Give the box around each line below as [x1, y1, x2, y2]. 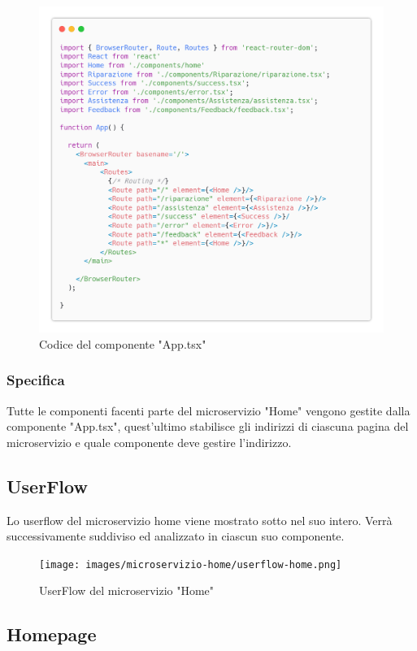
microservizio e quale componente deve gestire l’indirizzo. [7, 433, 292, 450]
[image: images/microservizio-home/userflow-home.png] [39, 558, 342, 571]
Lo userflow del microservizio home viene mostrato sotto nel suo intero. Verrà [7, 511, 393, 528]
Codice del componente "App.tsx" [39, 335, 206, 352]
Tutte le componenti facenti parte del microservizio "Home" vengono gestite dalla [7, 401, 410, 419]
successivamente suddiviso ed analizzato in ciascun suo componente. [7, 527, 345, 545]
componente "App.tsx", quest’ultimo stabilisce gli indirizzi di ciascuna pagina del [7, 418, 409, 435]
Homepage [7, 622, 97, 647]
